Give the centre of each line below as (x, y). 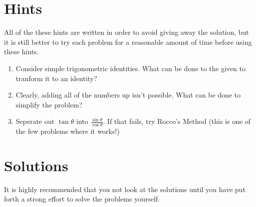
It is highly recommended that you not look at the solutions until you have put (125, 189)
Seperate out (35, 121)
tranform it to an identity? (56, 78)
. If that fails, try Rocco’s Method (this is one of (177, 121)
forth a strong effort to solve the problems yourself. (82, 199)
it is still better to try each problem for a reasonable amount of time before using (128, 42)
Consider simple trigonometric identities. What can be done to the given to (130, 68)
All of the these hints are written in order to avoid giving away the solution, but (127, 32)
